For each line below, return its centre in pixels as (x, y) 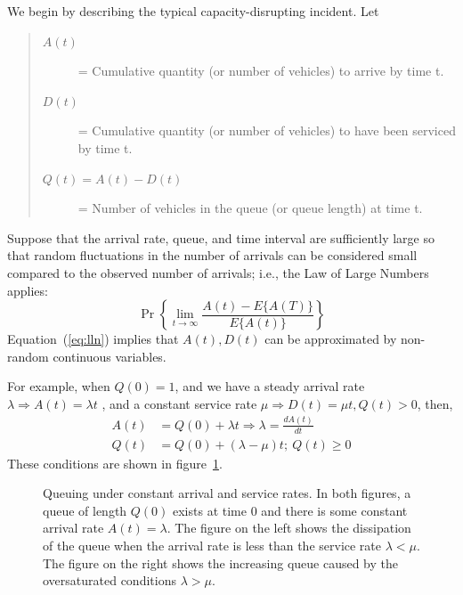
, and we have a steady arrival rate (270, 386)
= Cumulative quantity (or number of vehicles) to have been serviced (267, 130)
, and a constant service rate (179, 403)
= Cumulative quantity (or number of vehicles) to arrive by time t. (261, 71)
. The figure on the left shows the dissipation (289, 528)
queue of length (85, 510)
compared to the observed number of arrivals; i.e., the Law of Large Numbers (218, 272)
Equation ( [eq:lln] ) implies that (93, 339)
